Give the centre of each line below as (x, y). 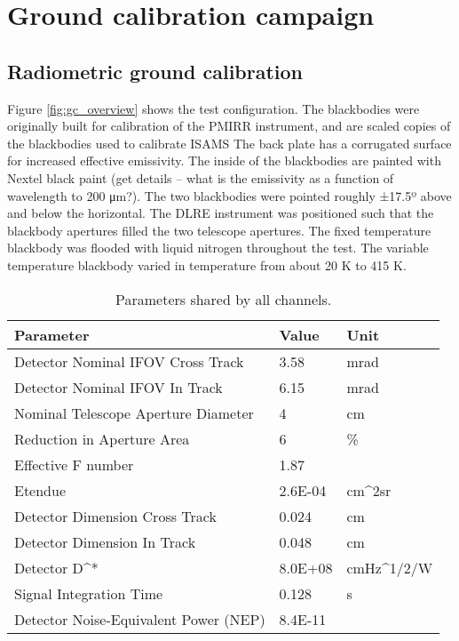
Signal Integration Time (89, 593)
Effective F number (74, 464)
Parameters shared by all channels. (224, 299)
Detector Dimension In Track (105, 541)
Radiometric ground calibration (155, 71)
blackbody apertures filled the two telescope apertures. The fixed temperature (219, 230)
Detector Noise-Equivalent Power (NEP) (140, 619)
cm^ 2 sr (369, 490)
